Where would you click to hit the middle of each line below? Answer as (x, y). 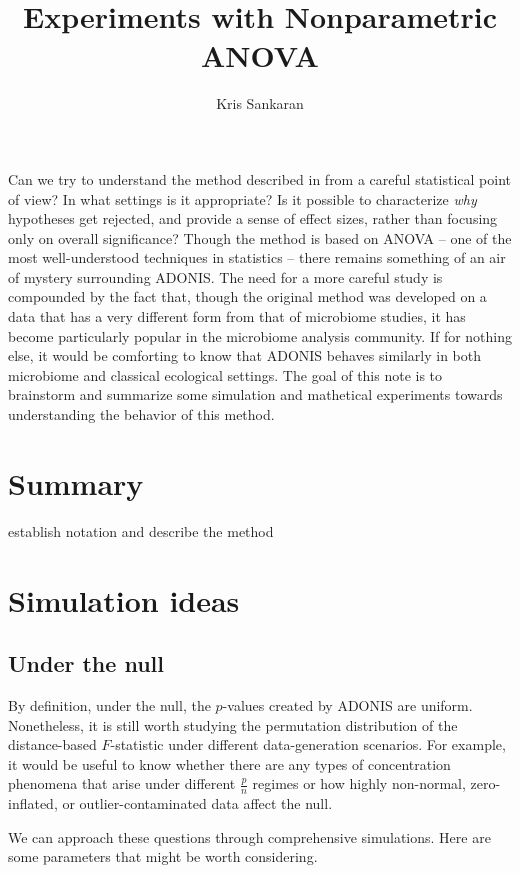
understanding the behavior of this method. (141, 414)
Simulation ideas (124, 599)
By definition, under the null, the (109, 704)
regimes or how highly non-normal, (359, 783)
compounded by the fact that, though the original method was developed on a (247, 296)
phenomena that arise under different (122, 783)
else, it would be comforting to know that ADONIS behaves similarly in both (245, 355)
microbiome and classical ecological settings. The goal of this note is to (225, 374)
